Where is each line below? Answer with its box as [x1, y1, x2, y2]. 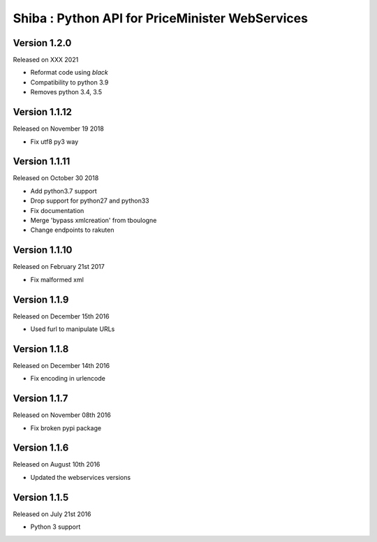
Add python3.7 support [30, 186, 97, 195]
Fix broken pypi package [30, 423, 101, 432]
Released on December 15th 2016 [13, 312, 110, 321]
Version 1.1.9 [13, 293, 69, 305]
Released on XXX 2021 [13, 56, 79, 64]
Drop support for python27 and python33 [30, 196, 149, 205]
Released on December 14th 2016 [13, 361, 110, 369]
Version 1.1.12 [13, 106, 73, 118]
